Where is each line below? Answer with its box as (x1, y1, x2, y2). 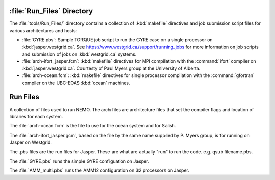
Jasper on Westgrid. (9, 139, 52, 145)
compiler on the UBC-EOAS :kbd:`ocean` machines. (22, 80, 130, 86)
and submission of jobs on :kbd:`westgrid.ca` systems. (22, 51, 137, 57)
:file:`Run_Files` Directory (9, 7, 93, 15)
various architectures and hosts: (9, 27, 77, 33)
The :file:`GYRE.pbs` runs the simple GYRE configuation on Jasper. (9, 158, 149, 164)
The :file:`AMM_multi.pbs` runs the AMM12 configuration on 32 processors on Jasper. (9, 167, 189, 173)
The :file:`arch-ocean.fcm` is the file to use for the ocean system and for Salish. (9, 123, 176, 129)
